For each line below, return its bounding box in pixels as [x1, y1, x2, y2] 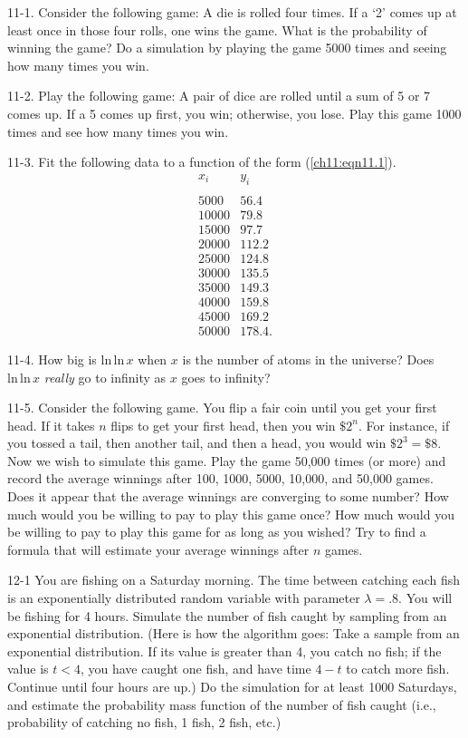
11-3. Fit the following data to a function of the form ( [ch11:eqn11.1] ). [7, 152, 396, 171]
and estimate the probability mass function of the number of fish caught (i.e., [7, 694, 436, 714]
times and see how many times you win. [7, 121, 229, 141]
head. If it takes [7, 415, 95, 434]
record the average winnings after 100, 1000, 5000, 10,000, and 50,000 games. [7, 469, 434, 488]
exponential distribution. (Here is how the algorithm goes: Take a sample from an [7, 624, 460, 643]
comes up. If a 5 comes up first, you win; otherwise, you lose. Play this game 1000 [7, 103, 462, 122]
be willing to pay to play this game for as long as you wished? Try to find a [7, 522, 426, 541]
